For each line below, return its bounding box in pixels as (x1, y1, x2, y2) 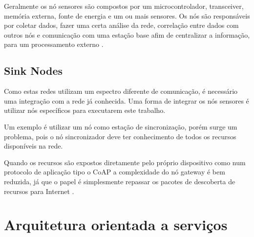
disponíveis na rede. (4, 141, 63, 151)
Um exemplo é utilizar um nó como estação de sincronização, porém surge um (4, 121, 237, 131)
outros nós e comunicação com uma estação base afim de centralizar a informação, (4, 29, 250, 40)
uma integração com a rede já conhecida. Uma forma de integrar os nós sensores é (4, 95, 249, 106)
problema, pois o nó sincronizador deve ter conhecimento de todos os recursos (4, 131, 236, 141)
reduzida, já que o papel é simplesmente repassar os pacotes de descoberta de (4, 176, 235, 186)
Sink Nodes (4, 63, 63, 78)
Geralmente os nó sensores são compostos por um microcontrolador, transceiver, (4, 1, 244, 11)
